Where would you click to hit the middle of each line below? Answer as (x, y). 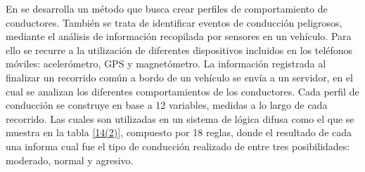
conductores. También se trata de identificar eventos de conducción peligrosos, (174, 22)
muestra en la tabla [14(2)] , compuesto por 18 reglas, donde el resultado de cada (179, 132)
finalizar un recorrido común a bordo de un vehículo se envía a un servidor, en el (179, 77)
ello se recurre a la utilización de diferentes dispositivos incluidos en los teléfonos (179, 49)
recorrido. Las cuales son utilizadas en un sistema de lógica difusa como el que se (180, 118)
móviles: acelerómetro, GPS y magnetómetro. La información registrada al (166, 64)
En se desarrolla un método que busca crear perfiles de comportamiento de (167, 8)
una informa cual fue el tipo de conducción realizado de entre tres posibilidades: (178, 146)
